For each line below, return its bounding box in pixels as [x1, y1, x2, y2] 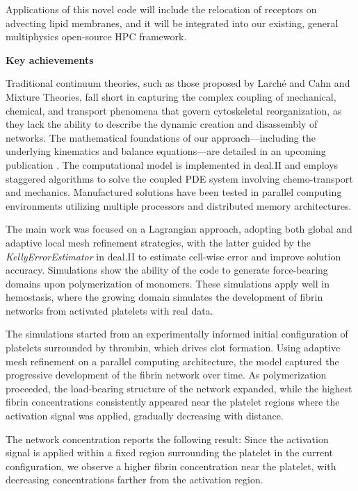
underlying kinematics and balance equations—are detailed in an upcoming [6, 144, 326, 158]
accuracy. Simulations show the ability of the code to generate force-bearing [6, 263, 328, 277]
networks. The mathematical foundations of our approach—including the [6, 130, 316, 144]
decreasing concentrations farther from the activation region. [6, 472, 263, 487]
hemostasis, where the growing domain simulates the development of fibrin [6, 290, 323, 304]
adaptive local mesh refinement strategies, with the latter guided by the [6, 235, 311, 249]
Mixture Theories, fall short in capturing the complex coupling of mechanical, [6, 89, 336, 103]
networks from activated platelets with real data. [6, 303, 213, 317]
